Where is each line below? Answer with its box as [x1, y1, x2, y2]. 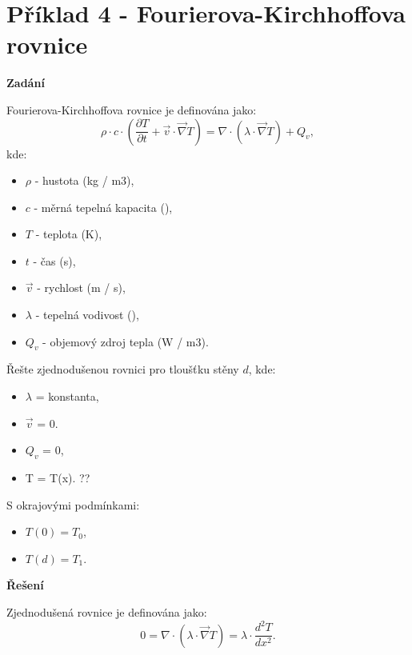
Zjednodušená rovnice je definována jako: [6, 604, 207, 620]
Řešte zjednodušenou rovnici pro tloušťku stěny [6, 361, 239, 377]
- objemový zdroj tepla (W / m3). [42, 333, 209, 349]
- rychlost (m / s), [37, 279, 126, 296]
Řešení [6, 577, 44, 593]
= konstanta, [35, 388, 99, 405]
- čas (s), [33, 252, 76, 269]
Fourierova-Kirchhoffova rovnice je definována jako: [6, 101, 257, 118]
